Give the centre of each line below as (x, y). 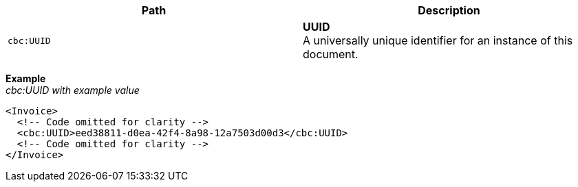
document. (331, 54)
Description (449, 10)
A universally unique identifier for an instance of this (438, 40)
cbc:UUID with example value (73, 90)
